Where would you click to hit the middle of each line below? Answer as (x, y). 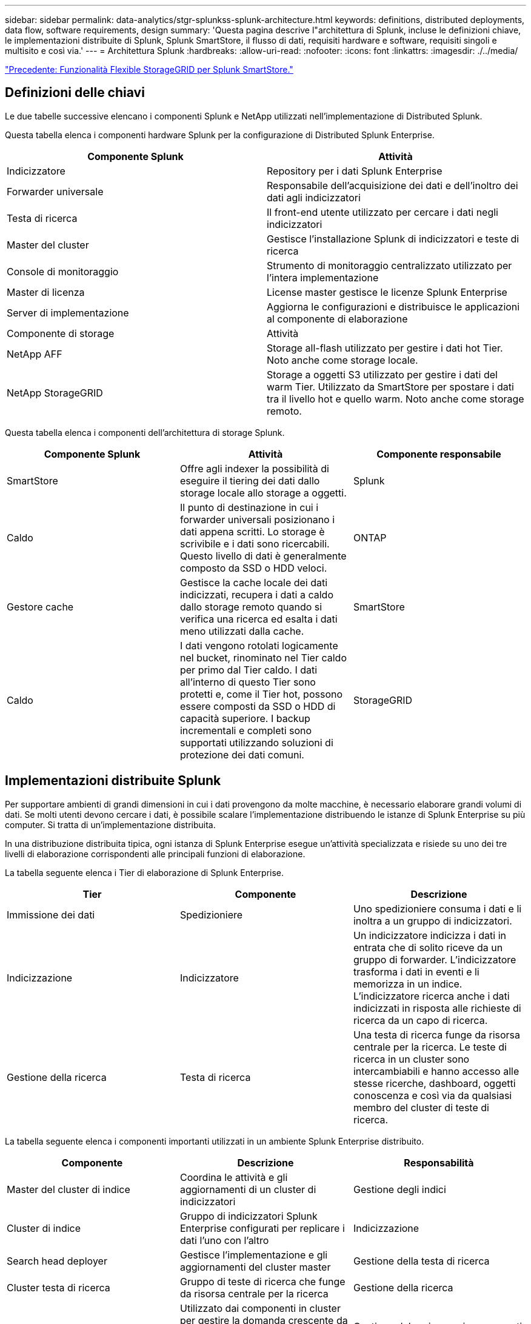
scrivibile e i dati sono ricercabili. (255, 543)
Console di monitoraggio (63, 271)
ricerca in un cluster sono (411, 1059)
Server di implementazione (68, 313)
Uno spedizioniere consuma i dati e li (437, 908)
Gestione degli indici (399, 1189)
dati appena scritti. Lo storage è (252, 531)
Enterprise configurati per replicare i (262, 1228)
